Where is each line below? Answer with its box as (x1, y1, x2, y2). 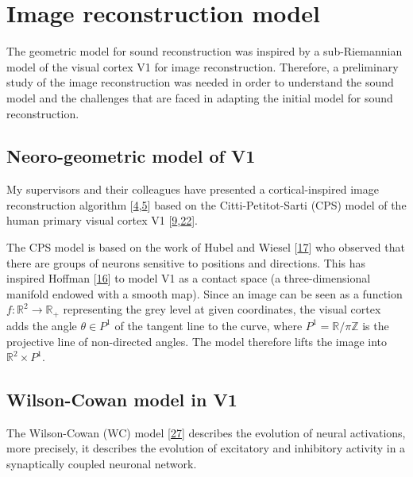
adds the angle (6, 317, 77, 333)
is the (362, 317, 389, 333)
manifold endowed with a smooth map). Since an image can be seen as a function (6, 285, 403, 302)
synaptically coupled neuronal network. (6, 456, 197, 472)
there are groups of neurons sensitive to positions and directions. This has (6, 254, 366, 271)
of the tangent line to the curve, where (114, 317, 303, 333)
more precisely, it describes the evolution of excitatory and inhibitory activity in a (6, 440, 406, 456)
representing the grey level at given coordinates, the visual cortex (63, 301, 381, 317)
